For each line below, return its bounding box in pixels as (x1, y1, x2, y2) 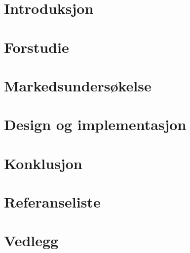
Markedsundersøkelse (4, 75, 152, 95)
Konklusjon (4, 153, 82, 173)
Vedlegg (4, 230, 59, 251)
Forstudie (4, 37, 69, 57)
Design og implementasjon (4, 114, 187, 134)
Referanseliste (4, 192, 101, 212)
